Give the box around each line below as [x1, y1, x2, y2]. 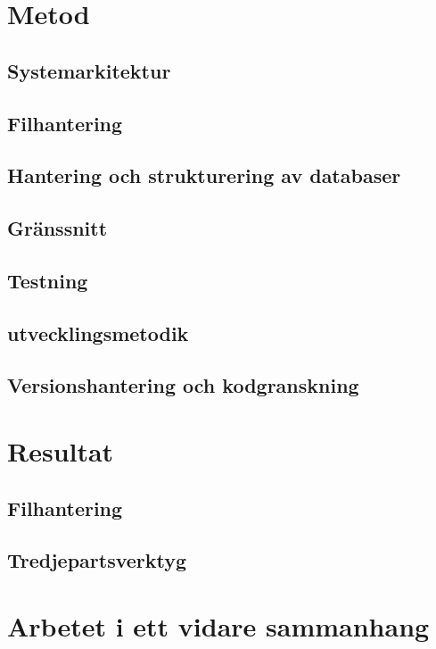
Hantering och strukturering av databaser [7, 162, 401, 189]
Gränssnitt [7, 214, 108, 242]
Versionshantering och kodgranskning [7, 371, 359, 399]
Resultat [7, 433, 114, 470]
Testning [7, 266, 88, 294]
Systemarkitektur [7, 56, 171, 84]
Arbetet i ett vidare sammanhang [7, 607, 430, 644]
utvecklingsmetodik [7, 319, 189, 346]
